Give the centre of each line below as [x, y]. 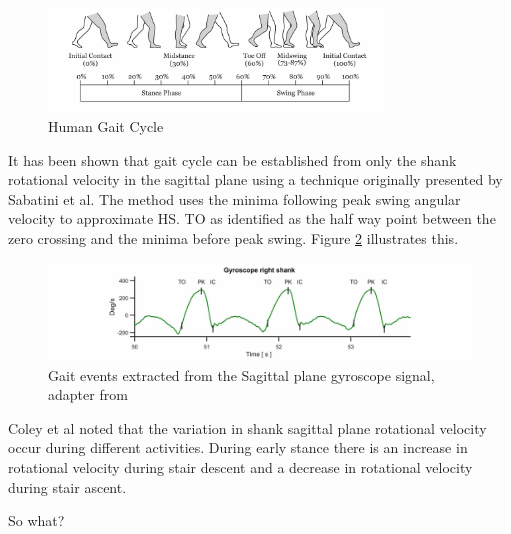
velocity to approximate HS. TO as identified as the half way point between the [252, 218]
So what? [36, 520]
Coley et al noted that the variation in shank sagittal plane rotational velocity [247, 427]
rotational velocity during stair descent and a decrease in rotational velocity [240, 467]
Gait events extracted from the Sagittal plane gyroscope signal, [241, 374]
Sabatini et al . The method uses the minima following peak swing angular [234, 198]
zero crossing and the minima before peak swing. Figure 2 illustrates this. [233, 237]
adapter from [88, 394]
